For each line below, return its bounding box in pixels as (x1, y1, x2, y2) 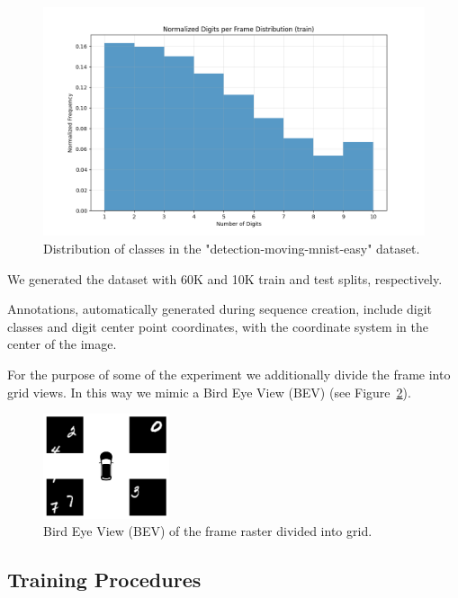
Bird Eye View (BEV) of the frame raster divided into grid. (43, 522, 373, 540)
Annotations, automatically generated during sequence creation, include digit (7, 299, 433, 318)
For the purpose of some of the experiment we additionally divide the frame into (7, 364, 451, 383)
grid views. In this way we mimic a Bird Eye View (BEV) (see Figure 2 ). (7, 382, 411, 401)
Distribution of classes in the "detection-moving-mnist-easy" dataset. (43, 238, 420, 257)
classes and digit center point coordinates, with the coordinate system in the (7, 317, 429, 335)
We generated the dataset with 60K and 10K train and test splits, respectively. (7, 269, 443, 288)
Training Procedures (7, 566, 202, 594)
